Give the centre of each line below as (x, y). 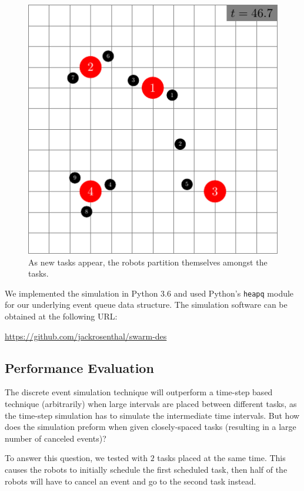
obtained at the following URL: (61, 316)
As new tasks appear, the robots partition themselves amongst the (148, 262)
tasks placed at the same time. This (221, 458)
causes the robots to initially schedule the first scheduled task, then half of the (146, 469)
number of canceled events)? (56, 438)
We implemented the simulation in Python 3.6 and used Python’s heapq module (149, 293)
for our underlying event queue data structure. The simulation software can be (146, 305)
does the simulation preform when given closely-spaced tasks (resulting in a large (151, 427)
